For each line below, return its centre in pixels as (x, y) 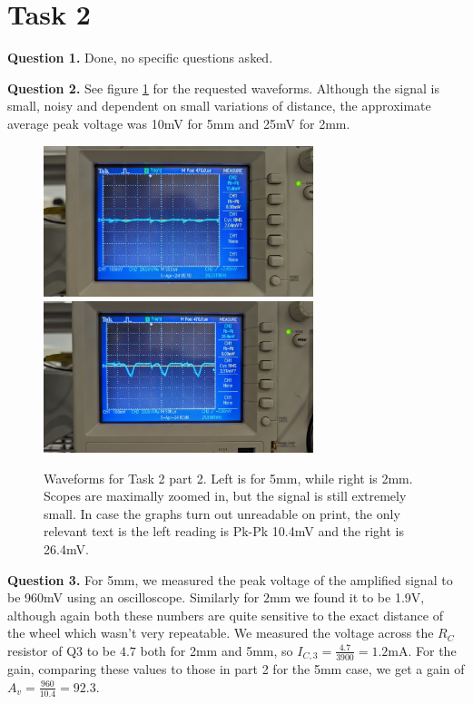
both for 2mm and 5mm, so (217, 650)
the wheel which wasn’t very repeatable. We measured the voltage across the (221, 633)
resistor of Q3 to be (62, 650)
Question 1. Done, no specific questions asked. (140, 58)
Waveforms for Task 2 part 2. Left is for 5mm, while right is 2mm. (228, 478)
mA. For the (422, 650)
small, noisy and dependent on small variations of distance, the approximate (219, 106)
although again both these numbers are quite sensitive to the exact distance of (225, 615)
